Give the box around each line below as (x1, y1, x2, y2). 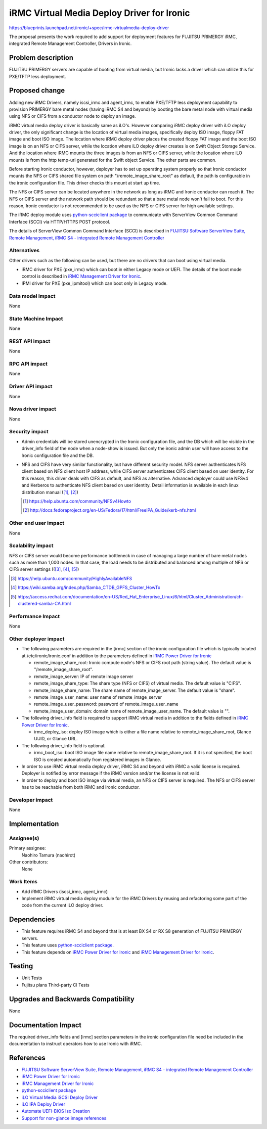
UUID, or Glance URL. (34, 736, 78, 742)
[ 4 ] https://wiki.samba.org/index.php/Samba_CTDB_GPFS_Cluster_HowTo (10, 585, 161, 590)
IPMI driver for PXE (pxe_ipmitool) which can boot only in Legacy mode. (21, 280, 168, 286)
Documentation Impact (9, 1021, 82, 1029)
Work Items (9, 878, 38, 885)
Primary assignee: (9, 845, 46, 851)
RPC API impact (9, 361, 48, 367)
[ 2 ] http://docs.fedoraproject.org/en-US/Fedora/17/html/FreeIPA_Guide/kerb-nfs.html (23, 507, 196, 513)
